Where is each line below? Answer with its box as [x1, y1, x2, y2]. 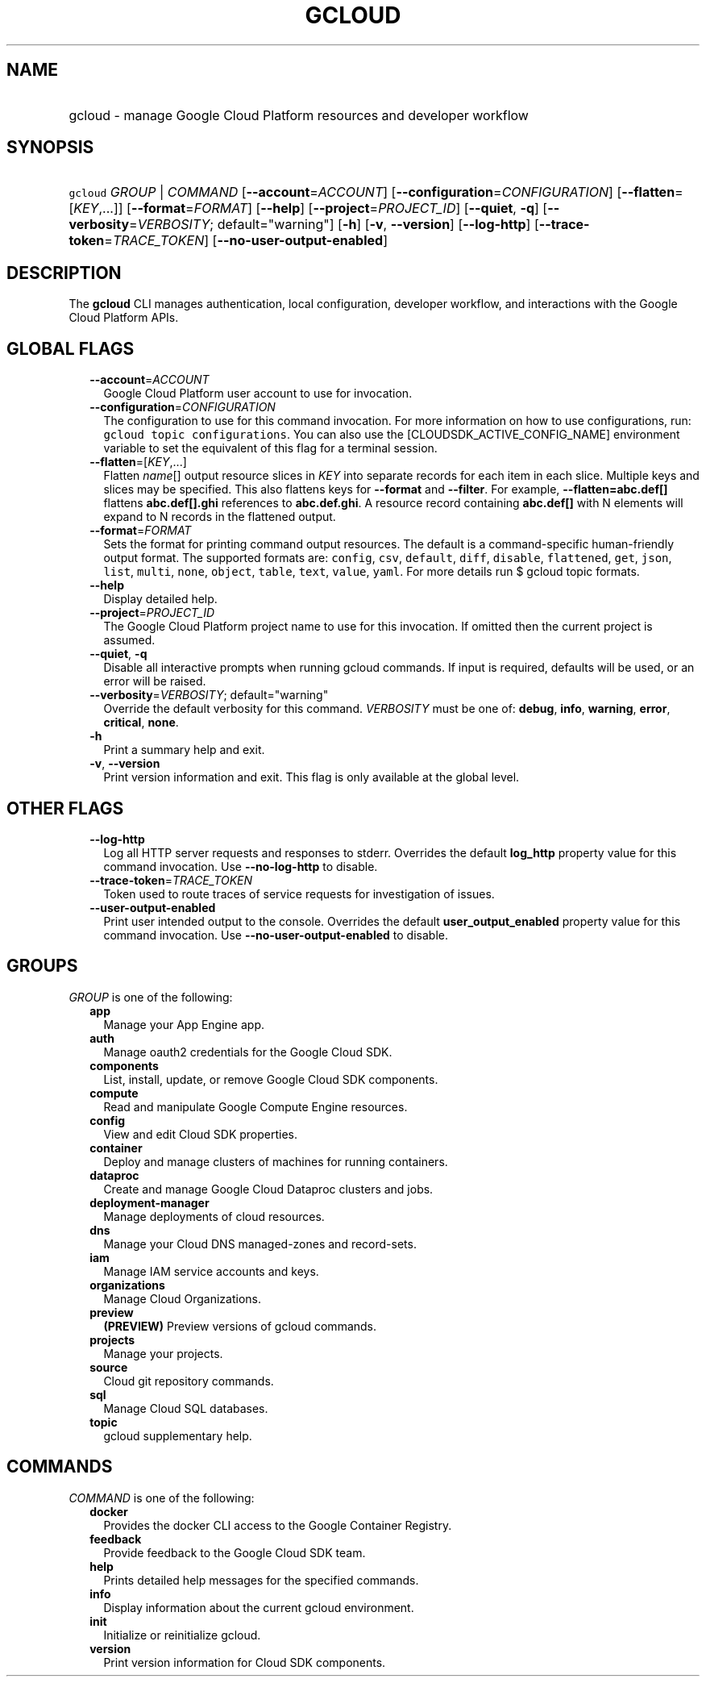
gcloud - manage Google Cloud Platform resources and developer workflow [69, 106, 529, 123]
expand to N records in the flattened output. [103, 510, 336, 524]
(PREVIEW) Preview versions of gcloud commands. [103, 1318, 377, 1333]
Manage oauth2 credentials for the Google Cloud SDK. [103, 1044, 392, 1059]
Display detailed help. [103, 592, 218, 606]
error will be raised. [103, 674, 206, 689]
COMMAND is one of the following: [69, 1490, 255, 1505]
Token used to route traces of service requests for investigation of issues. [103, 886, 495, 901]
